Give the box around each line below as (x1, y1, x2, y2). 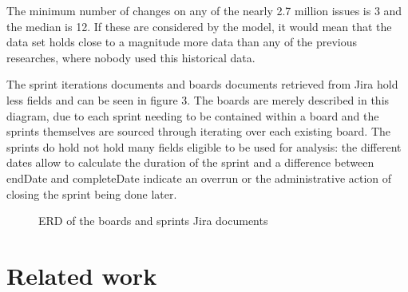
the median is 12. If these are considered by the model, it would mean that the (6, 18, 392, 34)
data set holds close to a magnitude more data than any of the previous (6, 34, 358, 50)
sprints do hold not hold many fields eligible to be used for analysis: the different (6, 138, 402, 155)
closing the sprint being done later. (6, 185, 177, 202)
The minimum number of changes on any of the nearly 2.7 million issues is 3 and (6, 2, 402, 18)
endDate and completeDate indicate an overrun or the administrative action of (6, 169, 392, 186)
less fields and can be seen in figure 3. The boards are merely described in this (6, 91, 390, 108)
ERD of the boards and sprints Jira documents (38, 212, 268, 229)
